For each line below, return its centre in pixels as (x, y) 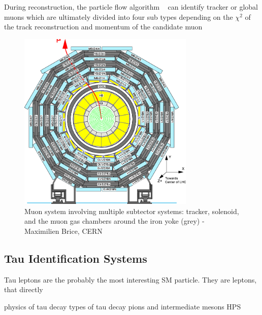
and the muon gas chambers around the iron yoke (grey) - (114, 221)
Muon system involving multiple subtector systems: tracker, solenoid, (132, 211)
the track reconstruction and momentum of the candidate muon (103, 27)
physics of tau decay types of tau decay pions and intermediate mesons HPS (123, 306)
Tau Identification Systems (76, 258)
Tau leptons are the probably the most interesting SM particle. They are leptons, (130, 279)
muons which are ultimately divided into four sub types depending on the (119, 16)
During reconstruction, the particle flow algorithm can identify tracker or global (131, 7)
